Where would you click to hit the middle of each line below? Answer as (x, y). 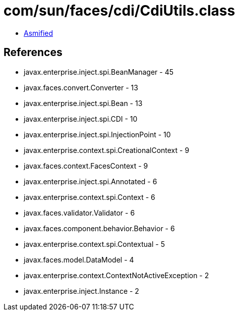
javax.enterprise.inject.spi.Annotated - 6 (91, 181)
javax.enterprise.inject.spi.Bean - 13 (83, 103)
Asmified (39, 33)
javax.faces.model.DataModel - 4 (79, 259)
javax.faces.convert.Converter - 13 (81, 87)
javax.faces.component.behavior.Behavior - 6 (99, 228)
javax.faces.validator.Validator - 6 (79, 213)
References (33, 52)
